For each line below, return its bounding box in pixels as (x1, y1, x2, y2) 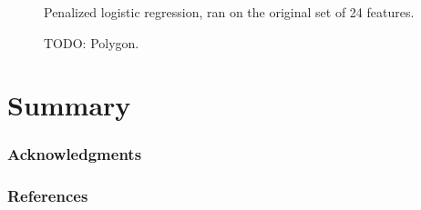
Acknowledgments (7, 143, 142, 165)
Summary (7, 86, 131, 124)
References (7, 185, 88, 207)
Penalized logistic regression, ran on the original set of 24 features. (44, 3, 415, 21)
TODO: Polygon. (44, 33, 139, 52)
